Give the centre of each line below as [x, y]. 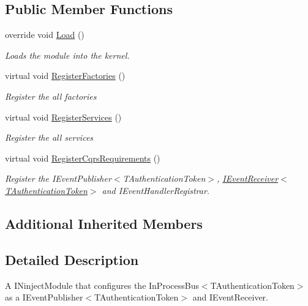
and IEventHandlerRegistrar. [156, 190]
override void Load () [45, 35]
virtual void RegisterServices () [63, 117]
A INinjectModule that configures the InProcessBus [102, 285]
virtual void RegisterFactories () [65, 76]
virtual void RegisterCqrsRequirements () [83, 158]
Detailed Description [72, 259]
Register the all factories [51, 96]
